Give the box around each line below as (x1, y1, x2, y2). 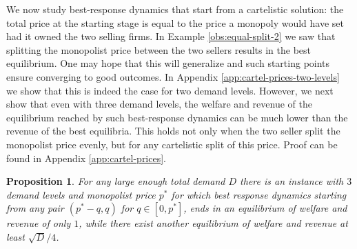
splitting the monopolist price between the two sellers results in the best (6, 42, 312, 57)
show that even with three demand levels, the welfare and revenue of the (6, 97, 312, 111)
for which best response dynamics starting (171, 187, 347, 201)
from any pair (6, 201, 64, 215)
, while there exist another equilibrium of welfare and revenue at (79, 216, 348, 230)
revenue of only (6, 216, 71, 230)
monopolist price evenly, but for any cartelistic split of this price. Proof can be (6, 137, 338, 151)
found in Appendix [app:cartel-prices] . (6, 150, 167, 165)
